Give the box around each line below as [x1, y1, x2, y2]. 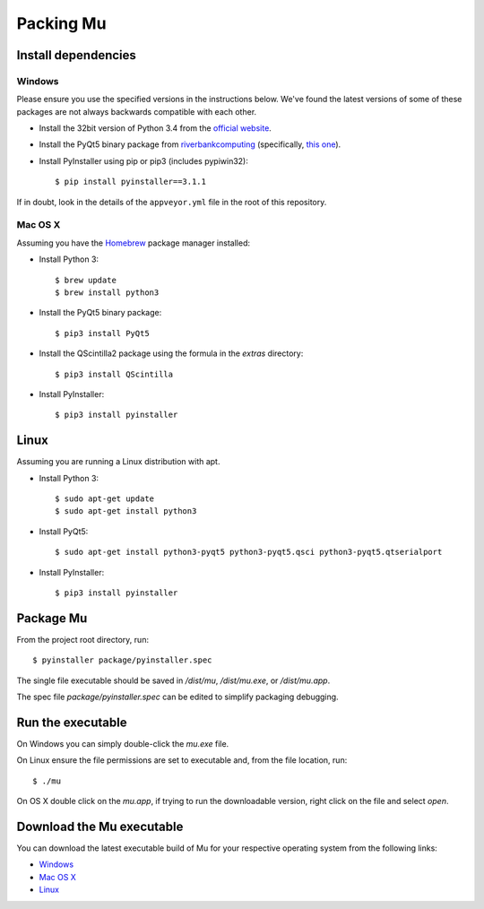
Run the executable [16, 714, 127, 730]
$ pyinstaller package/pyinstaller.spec [32, 655, 212, 665]
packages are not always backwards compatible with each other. [16, 106, 257, 117]
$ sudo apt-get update [55, 494, 155, 504]
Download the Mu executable [16, 818, 184, 834]
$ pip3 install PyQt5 [55, 328, 150, 338]
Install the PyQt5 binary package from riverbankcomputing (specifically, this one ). [39, 139, 341, 150]
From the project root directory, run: [16, 634, 150, 645]
